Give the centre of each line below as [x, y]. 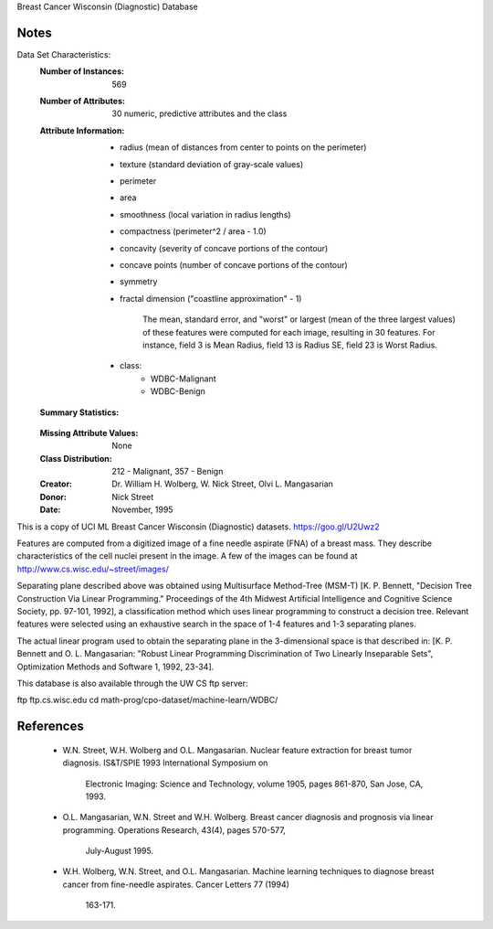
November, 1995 [142, 510]
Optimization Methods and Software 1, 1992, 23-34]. [115, 667]
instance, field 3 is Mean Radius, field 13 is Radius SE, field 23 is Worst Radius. [290, 345]
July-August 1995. [120, 851]
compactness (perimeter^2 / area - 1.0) [193, 231]
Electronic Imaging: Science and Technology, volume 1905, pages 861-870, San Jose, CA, [254, 784]
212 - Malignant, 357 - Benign [168, 472]
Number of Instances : [82, 71]
